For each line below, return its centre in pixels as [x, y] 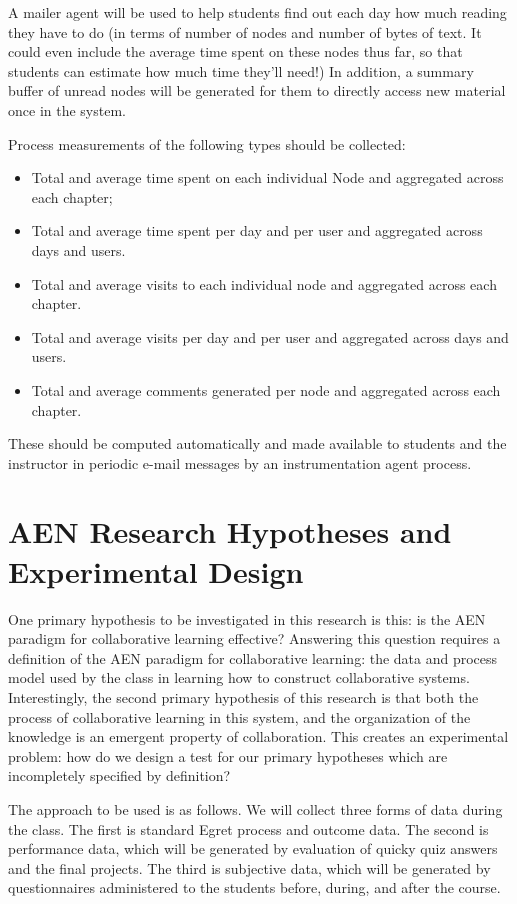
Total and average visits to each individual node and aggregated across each [264, 283]
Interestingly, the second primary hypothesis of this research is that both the [243, 696]
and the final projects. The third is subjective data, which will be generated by [249, 867]
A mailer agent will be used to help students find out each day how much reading [257, 12]
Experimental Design [156, 570]
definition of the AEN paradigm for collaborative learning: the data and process [253, 657]
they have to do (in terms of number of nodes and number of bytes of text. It [245, 31]
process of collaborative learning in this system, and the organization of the [239, 716]
